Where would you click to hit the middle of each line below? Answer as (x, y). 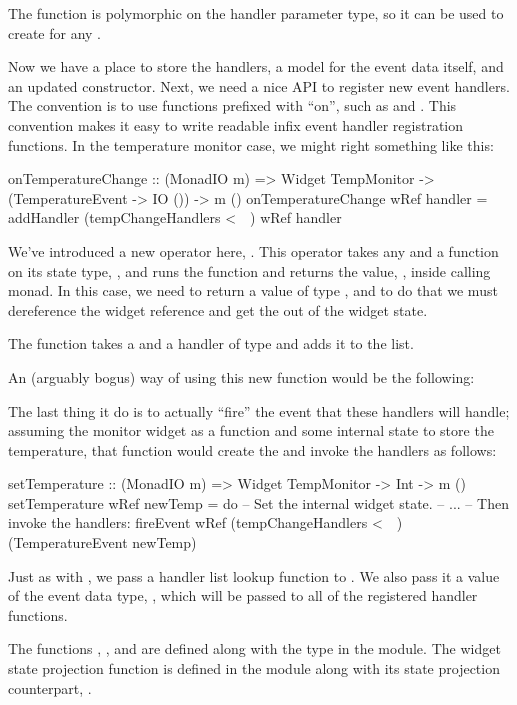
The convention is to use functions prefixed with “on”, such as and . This (232, 105)
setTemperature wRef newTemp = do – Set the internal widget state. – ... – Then (258, 502)
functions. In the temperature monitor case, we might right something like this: (251, 144)
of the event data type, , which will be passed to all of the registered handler (243, 595)
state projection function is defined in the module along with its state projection (254, 668)
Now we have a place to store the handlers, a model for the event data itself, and (256, 66)
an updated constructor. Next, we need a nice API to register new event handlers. (259, 85)
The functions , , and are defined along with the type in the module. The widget (254, 648)
